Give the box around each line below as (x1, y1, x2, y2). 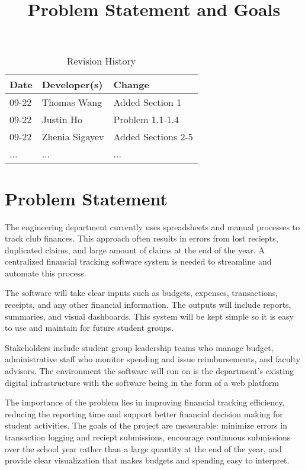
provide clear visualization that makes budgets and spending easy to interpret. (5, 454, 290, 466)
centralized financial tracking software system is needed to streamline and (5, 255, 272, 268)
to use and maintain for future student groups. (5, 321, 174, 334)
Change (113, 78, 149, 92)
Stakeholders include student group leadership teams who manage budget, (5, 341, 274, 353)
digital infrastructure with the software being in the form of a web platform (5, 376, 279, 388)
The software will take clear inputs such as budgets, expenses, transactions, (5, 286, 278, 299)
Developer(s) (41, 78, 103, 92)
